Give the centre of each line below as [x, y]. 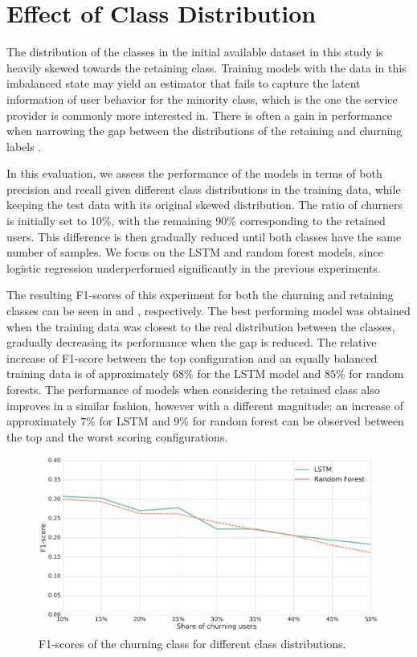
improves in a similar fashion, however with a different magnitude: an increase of [205, 405]
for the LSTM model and [259, 374]
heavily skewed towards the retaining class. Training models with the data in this [206, 67]
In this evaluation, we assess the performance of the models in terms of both [194, 173]
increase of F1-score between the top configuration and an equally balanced [192, 357]
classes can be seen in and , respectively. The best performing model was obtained [208, 311]
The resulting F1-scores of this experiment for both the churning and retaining [200, 295]
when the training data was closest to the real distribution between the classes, [201, 326]
